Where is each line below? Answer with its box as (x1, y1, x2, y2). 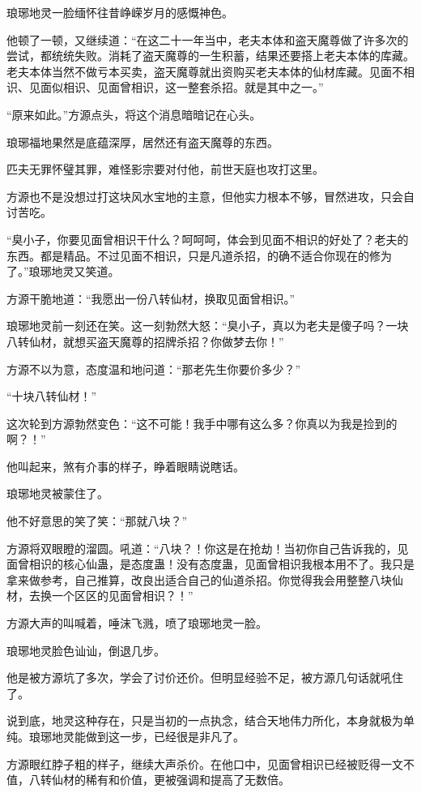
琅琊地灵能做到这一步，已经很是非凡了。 (28, 728, 245, 744)
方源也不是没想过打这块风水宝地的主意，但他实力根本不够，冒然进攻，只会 (6, 187, 403, 204)
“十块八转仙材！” (6, 388, 97, 405)
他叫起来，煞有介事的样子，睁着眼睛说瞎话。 (6, 457, 245, 474)
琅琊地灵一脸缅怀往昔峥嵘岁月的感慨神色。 (6, 4, 233, 20)
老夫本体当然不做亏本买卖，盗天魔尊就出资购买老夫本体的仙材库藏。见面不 (6, 62, 403, 79)
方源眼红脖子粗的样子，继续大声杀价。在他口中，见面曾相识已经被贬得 (6, 755, 381, 772)
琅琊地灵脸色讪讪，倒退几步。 (6, 641, 165, 658)
